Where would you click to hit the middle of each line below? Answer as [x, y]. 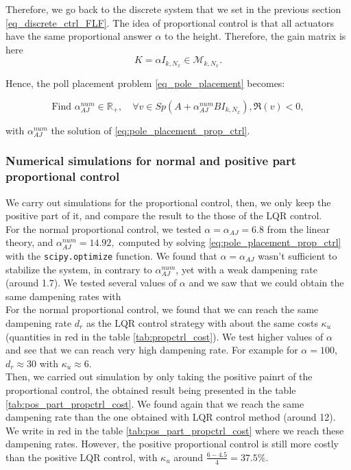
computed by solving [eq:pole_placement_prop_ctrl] [230, 242]
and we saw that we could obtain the [266, 283]
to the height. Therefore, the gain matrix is [255, 36]
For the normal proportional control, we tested [104, 228]
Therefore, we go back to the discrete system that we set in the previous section [173, 9]
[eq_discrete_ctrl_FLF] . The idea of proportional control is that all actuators [170, 22]
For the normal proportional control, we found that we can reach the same [162, 309]
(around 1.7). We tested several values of [91, 283]
